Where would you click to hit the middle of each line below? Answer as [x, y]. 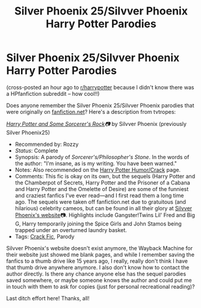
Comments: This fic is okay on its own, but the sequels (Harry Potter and [105, 176]
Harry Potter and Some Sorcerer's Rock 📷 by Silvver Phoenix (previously [96, 124]
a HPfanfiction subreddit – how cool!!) [53, 93]
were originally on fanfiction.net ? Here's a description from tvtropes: [91, 112]
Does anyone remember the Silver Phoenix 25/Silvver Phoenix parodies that [100, 105]
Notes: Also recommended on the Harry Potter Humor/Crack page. [98, 169]
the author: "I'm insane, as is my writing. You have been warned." [96, 163]
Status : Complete [36, 150]
